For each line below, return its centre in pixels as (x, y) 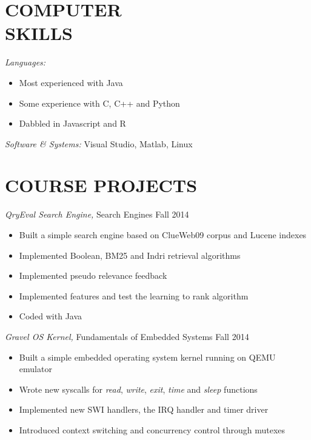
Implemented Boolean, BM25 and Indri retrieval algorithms (130, 255)
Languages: (25, 62)
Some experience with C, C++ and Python (99, 103)
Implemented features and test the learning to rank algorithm (134, 295)
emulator (35, 369)
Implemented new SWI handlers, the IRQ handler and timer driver (144, 409)
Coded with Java (51, 316)
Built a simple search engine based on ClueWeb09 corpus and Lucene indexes (163, 235)
